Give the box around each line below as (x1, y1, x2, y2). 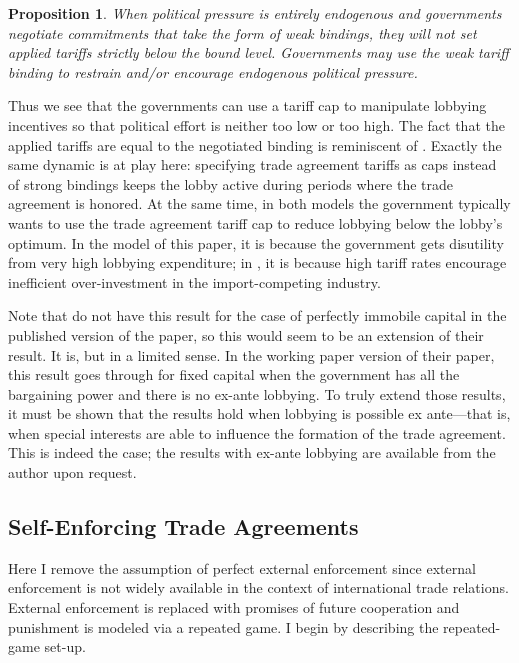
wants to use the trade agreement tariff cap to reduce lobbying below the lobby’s (8, 212, 503, 233)
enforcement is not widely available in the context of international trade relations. (8, 577, 509, 598)
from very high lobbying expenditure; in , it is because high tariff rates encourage (8, 252, 507, 273)
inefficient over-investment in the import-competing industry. (8, 271, 381, 292)
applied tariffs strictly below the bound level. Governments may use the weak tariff (8, 42, 509, 63)
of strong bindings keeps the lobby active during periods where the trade (8, 173, 454, 194)
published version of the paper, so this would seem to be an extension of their (8, 324, 484, 345)
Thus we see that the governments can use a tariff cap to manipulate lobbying (8, 95, 487, 116)
